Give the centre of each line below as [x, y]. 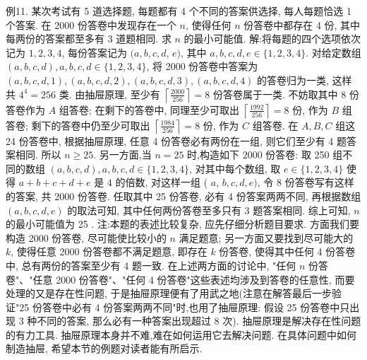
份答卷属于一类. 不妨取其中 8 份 [286, 94]
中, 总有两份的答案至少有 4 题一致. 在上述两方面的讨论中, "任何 [151, 265]
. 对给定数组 [333, 52]
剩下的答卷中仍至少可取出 [91, 125]
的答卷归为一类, [293, 80]
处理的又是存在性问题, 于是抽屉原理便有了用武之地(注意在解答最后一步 [169, 293]
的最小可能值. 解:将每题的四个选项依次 [272, 39]
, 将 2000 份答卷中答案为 [202, 66]
